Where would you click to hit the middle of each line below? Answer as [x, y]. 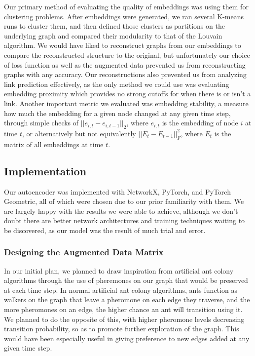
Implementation [45, 171]
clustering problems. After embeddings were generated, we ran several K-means [124, 16]
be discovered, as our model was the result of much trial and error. [105, 230]
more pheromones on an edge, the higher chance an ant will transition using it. [123, 309]
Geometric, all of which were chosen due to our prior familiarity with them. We [124, 201]
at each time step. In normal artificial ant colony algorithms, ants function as [121, 290]
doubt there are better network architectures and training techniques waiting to [125, 220]
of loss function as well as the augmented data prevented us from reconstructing [125, 64]
